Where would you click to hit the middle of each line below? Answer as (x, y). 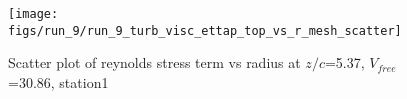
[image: (33, 14)
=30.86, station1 (58, 81)
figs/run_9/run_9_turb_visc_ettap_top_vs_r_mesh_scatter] (205, 30)
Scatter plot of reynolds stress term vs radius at (154, 62)
